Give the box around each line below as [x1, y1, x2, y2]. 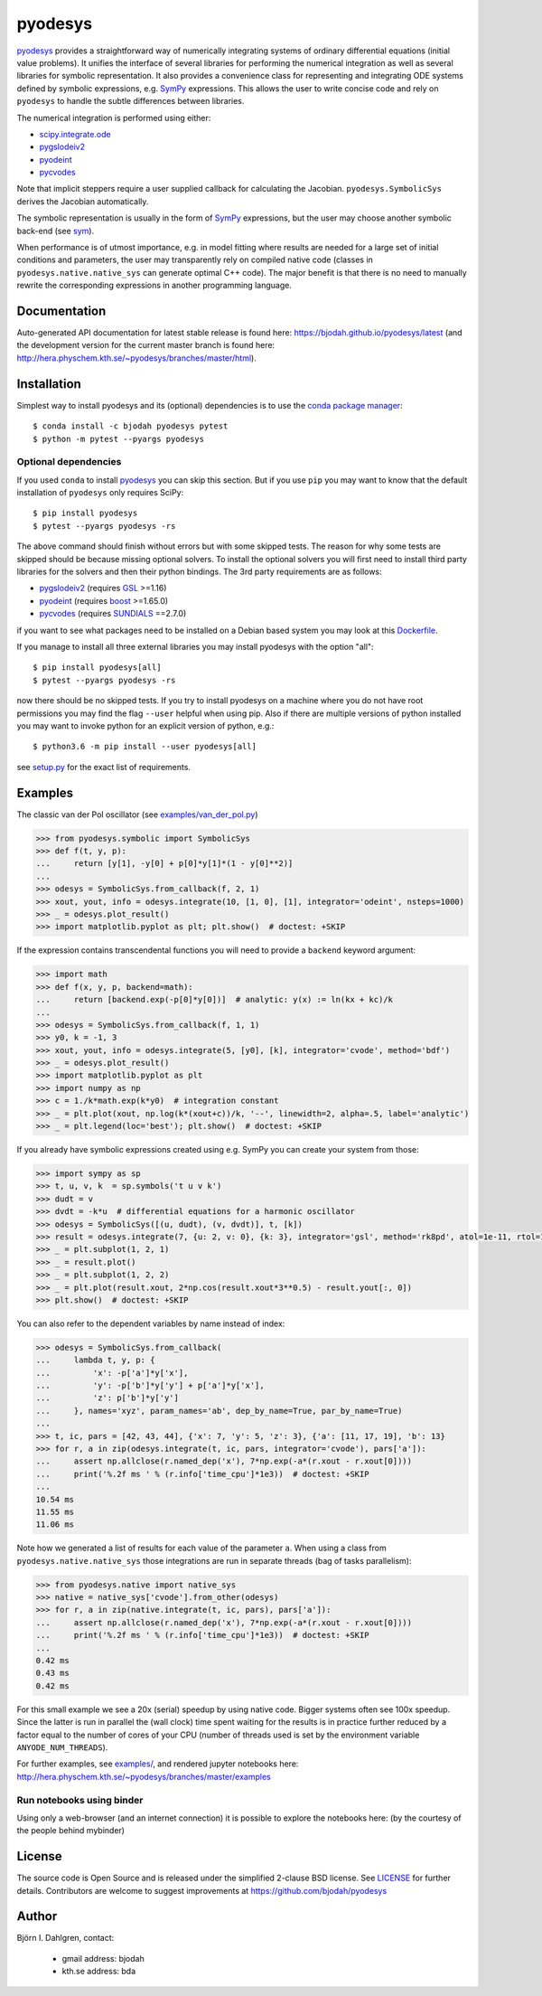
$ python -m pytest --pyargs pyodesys [33, 434, 205, 444]
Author [16, 1908, 58, 1925]
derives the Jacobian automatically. [16, 195, 149, 207]
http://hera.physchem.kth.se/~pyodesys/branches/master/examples [16, 1771, 271, 1782]
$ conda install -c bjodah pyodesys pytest [33, 421, 229, 431]
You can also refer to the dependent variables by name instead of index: [16, 1318, 285, 1329]
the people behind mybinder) [16, 1825, 126, 1836]
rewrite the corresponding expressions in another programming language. [16, 280, 293, 291]
